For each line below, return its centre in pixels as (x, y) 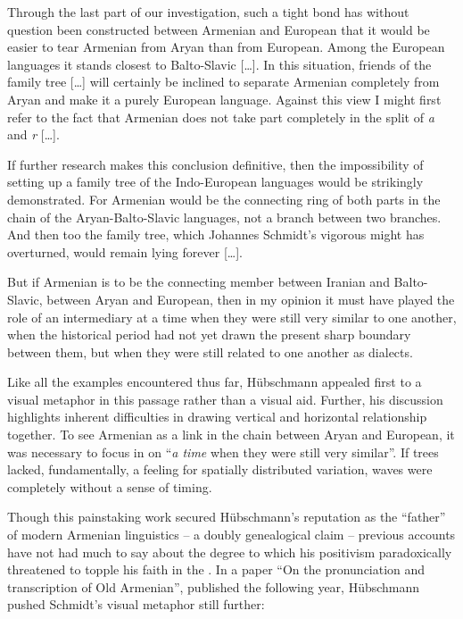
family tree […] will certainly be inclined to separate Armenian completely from (223, 82)
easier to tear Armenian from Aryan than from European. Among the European (226, 47)
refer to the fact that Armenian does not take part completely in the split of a (221, 117)
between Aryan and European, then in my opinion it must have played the (251, 299)
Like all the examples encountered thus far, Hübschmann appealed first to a (215, 382)
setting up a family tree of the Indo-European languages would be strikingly (215, 182)
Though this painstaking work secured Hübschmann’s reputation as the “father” (227, 517)
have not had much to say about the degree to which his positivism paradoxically (230, 552)
